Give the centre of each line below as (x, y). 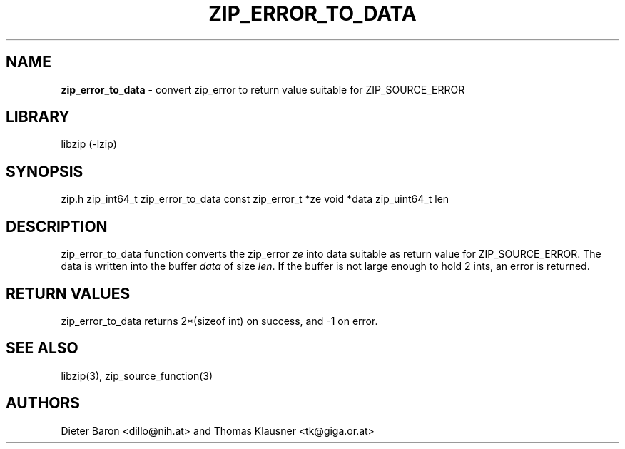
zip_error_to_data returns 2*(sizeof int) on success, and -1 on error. (219, 321)
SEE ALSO (42, 348)
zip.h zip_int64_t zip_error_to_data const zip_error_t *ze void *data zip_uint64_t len (255, 199)
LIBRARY (38, 117)
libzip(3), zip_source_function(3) (137, 375)
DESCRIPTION (57, 226)
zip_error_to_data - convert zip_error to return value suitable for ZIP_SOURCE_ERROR (263, 89)
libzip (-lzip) (89, 144)
